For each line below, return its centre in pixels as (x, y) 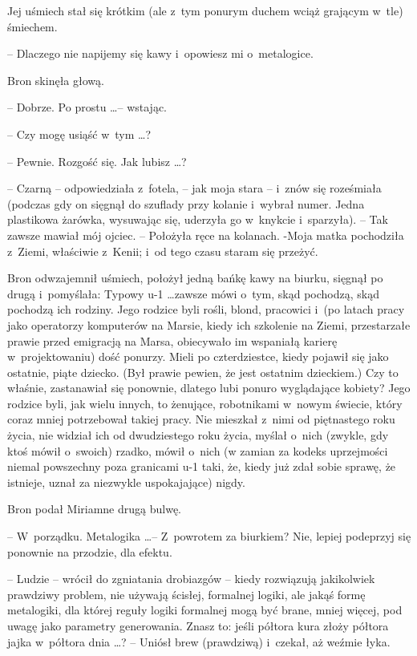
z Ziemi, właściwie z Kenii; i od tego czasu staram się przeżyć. (163, 251)
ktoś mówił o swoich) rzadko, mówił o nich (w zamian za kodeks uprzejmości (198, 450)
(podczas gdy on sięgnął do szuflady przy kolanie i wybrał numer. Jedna (186, 203)
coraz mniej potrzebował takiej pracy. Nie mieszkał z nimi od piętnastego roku (201, 419)
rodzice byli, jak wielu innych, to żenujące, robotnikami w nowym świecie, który (205, 403)
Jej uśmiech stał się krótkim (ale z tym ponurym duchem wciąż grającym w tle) (205, 10)
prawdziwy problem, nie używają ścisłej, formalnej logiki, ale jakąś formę (186, 594)
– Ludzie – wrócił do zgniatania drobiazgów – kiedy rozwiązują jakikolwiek (191, 579)
